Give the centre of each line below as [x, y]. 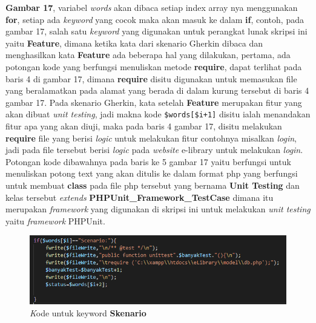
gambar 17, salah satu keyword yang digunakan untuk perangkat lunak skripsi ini [156, 31]
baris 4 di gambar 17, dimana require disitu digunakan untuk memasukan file [151, 78]
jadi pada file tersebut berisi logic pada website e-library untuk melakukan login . [154, 150]
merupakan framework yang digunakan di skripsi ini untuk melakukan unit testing [158, 209]
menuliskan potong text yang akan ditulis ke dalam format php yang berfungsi [152, 173]
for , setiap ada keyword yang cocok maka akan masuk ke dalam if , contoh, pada [155, 19]
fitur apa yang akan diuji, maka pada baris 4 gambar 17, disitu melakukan [144, 126]
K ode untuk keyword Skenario [88, 312]
